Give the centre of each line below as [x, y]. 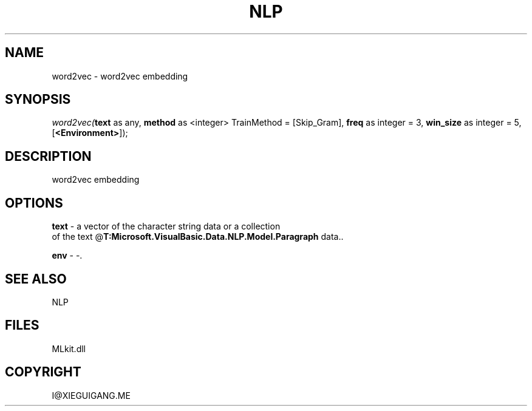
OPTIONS [34, 203]
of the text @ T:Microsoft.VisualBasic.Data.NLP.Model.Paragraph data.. [198, 237]
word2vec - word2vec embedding [120, 76]
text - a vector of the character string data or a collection [166, 226]
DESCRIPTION [48, 156]
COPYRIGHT [43, 372]
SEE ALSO [36, 279]
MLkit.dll [69, 348]
